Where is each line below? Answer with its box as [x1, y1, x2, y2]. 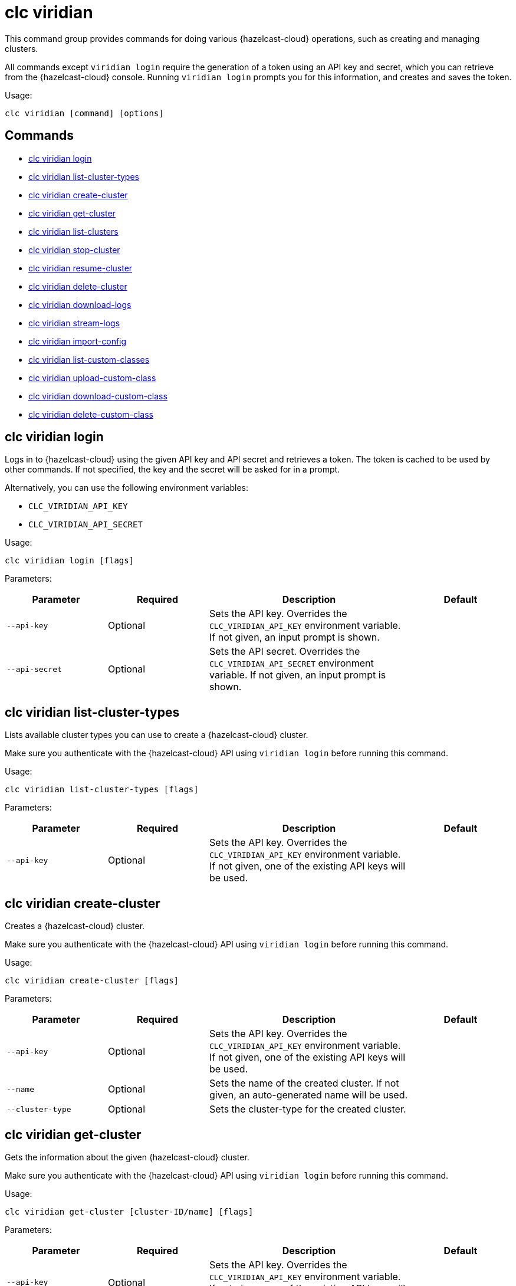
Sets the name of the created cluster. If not [209, 1077, 399, 1090]
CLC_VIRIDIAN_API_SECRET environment [209, 657, 374, 670]
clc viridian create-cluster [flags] [5, 976, 179, 986]
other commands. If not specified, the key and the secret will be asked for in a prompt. [5, 464, 340, 475]
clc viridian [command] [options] [5, 108, 164, 118]
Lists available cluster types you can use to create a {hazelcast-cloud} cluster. [5, 730, 308, 740]
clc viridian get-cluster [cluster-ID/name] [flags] [5, 1206, 254, 1216]
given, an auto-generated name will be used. [209, 1089, 408, 1101]
